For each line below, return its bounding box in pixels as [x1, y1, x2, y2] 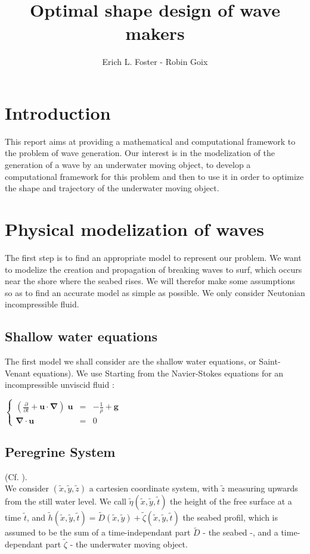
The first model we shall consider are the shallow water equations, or [5, 355, 256, 368]
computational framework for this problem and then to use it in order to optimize [5, 170, 304, 182]
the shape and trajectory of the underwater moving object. [5, 182, 219, 194]
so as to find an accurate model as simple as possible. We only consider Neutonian [5, 286, 305, 298]
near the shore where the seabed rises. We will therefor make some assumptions [5, 275, 295, 287]
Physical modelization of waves [5, 217, 265, 241]
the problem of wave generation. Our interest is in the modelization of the [5, 147, 275, 159]
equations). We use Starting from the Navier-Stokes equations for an [33, 366, 284, 379]
